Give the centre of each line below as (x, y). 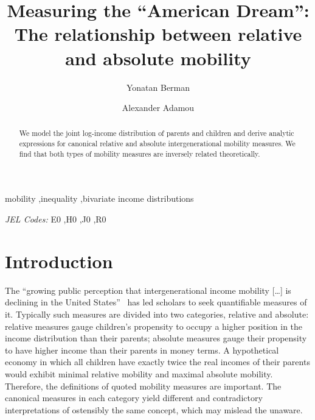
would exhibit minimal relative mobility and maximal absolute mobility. (139, 373)
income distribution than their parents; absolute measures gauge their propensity (156, 338)
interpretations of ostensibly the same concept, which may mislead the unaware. (154, 409)
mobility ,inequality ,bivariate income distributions (99, 198)
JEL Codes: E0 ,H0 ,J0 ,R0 (56, 219)
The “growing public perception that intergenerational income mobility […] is (148, 290)
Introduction (59, 261)
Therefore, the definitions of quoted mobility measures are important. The (143, 386)
